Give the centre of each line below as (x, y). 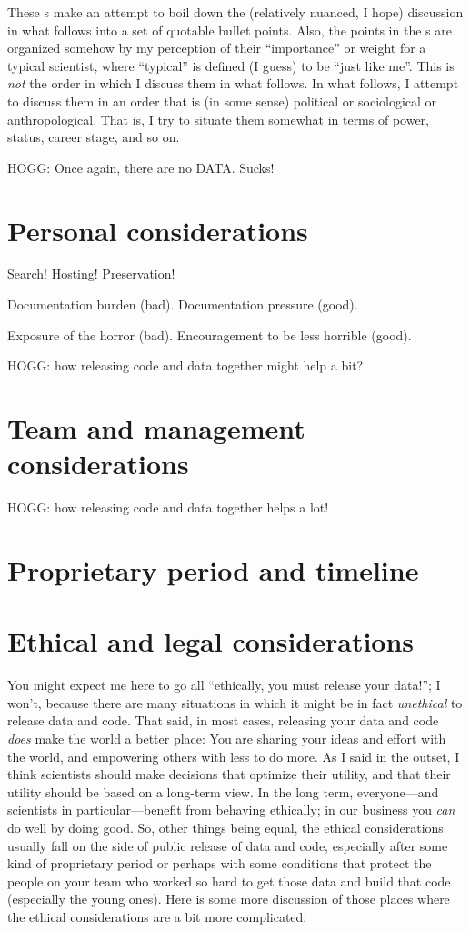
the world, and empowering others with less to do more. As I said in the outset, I (234, 756)
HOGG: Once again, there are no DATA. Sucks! (141, 167)
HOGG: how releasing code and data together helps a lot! (168, 507)
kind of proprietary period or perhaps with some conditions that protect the (220, 863)
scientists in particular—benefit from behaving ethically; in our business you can (231, 810)
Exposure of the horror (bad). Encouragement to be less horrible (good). (210, 334)
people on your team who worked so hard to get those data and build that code (229, 881)
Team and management (156, 428)
